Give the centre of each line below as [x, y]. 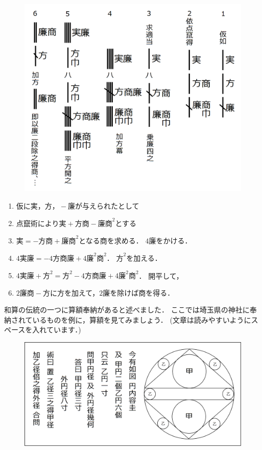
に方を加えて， [75, 292]
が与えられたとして [107, 205]
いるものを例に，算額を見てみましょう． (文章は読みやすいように [142, 319]
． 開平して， [161, 275]
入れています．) [57, 330]
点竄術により [38, 223]
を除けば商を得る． [142, 292]
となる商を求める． [111, 240]
